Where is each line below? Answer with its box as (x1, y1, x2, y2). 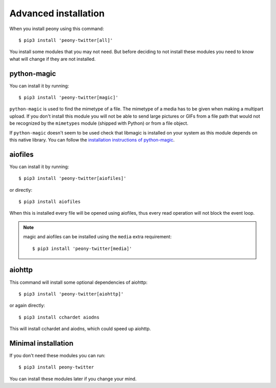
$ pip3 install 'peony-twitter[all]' (18, 37, 113, 43)
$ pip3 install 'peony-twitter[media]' (32, 245, 132, 252)
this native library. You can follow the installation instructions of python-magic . (9, 136, 175, 143)
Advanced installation (9, 8, 105, 19)
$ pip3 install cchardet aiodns (18, 314, 100, 320)
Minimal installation (9, 339, 74, 348)
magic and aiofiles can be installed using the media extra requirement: (23, 234, 172, 240)
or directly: (9, 187, 33, 193)
